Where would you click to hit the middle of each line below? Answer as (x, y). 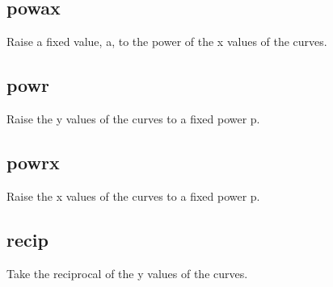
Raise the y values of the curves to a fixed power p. (133, 119)
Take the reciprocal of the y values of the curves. (127, 273)
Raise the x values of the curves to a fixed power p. (133, 195)
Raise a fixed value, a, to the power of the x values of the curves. (167, 42)
